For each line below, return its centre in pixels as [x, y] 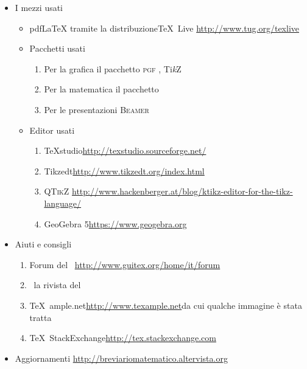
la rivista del [57, 285]
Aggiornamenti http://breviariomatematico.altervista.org [121, 358]
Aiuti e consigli [43, 244]
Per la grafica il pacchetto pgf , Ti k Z [113, 68]
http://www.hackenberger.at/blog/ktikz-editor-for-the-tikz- [182, 191]
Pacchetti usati [57, 48]
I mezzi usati [39, 7]
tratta [41, 317]
